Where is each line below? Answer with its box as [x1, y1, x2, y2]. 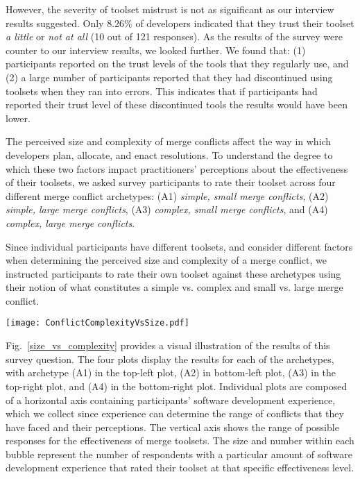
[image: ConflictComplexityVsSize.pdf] [6, 318, 189, 328]
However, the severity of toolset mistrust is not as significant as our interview [6, 2, 334, 16]
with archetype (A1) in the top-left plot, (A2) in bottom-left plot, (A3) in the [6, 365, 336, 380]
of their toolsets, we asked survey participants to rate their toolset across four [6, 175, 336, 190]
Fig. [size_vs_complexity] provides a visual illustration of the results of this [6, 338, 330, 353]
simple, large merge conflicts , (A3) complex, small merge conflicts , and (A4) [6, 202, 328, 217]
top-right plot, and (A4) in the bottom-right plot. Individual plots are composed [6, 378, 348, 393]
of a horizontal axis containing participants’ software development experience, [6, 392, 336, 407]
